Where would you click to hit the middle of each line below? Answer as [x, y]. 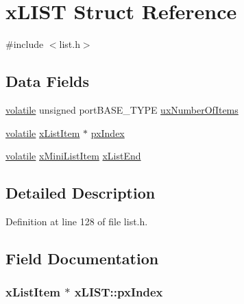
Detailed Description [81, 193]
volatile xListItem [43, 132]
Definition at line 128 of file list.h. [77, 221]
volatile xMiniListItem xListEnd [73, 156]
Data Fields [48, 81]
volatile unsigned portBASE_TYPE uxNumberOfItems [122, 109]
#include [25, 44]
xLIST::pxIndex [119, 292]
